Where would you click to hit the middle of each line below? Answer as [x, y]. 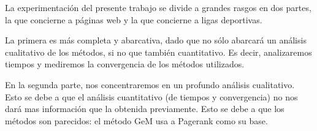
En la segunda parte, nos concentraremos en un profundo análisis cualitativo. [150, 84]
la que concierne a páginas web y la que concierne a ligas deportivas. [134, 19]
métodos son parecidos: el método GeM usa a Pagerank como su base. [136, 120]
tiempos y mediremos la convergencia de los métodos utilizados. [125, 64]
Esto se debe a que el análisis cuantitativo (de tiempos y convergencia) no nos [151, 96]
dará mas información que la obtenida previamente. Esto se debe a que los [145, 109]
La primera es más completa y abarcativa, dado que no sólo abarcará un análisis [156, 40]
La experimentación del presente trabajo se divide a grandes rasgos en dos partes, [158, 7]
